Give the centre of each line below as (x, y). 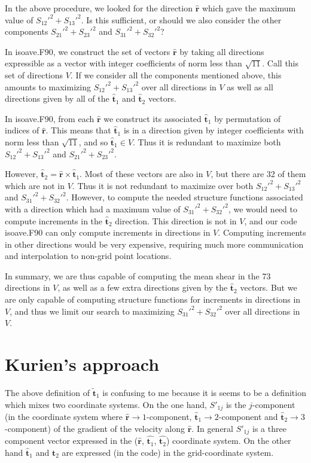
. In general (212, 428)
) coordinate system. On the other (228, 441)
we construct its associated (153, 118)
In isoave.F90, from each (50, 118)
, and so (93, 141)
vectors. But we (269, 287)
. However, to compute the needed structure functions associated (185, 197)
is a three (269, 428)
